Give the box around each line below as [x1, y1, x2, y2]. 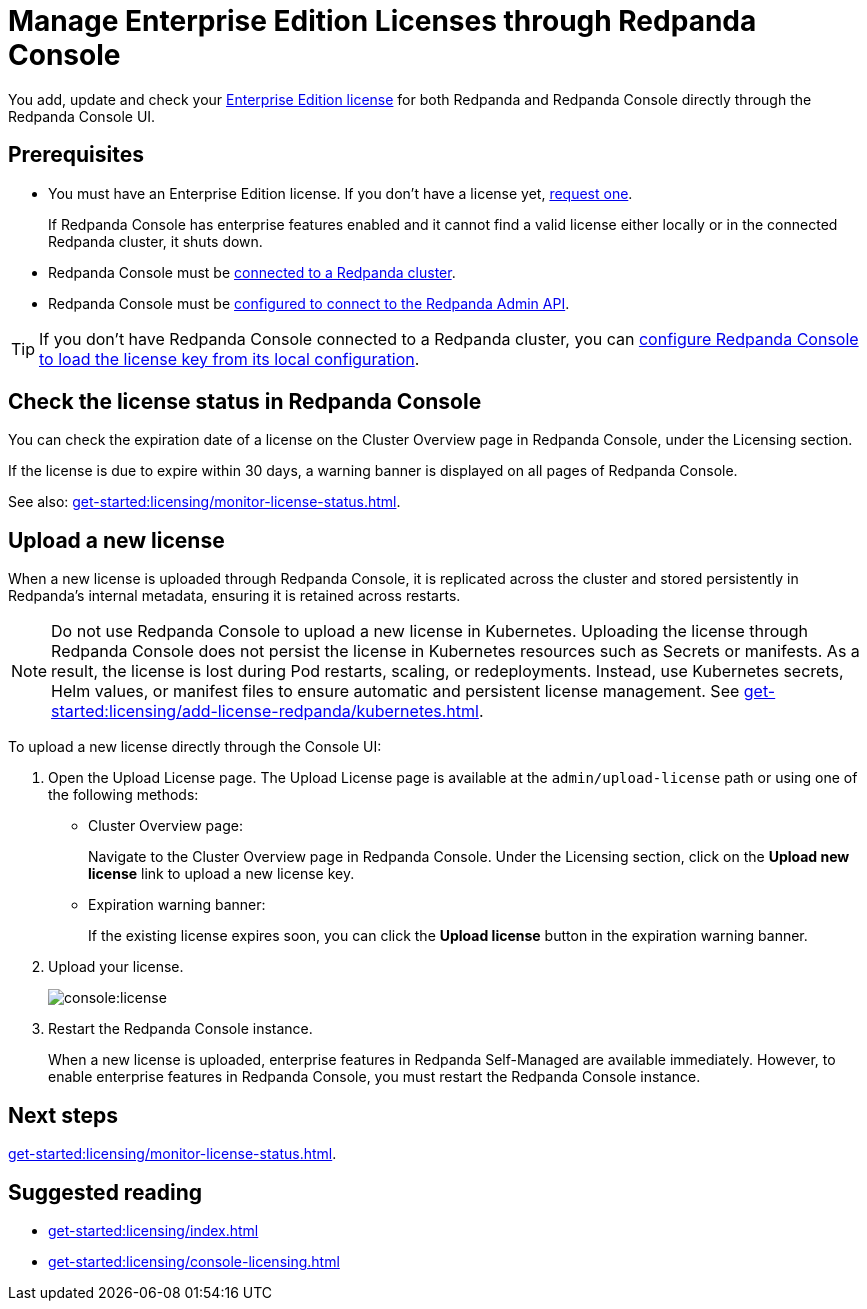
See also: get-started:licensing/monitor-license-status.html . [8, 493, 401, 511]
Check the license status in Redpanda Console [8, 389, 482, 415]
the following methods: [48, 786, 199, 804]
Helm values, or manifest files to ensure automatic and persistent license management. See [51, 681, 740, 702]
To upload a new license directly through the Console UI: [8, 738, 382, 756]
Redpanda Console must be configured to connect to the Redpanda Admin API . [48, 294, 570, 312]
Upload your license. [48, 958, 184, 976]
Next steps [8, 1102, 118, 1128]
